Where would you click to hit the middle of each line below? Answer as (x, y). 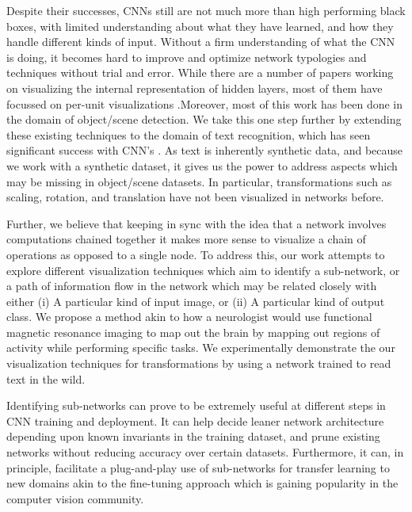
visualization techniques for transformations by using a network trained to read (199, 363)
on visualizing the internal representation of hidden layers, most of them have (195, 88)
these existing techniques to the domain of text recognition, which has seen (189, 134)
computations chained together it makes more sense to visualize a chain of (186, 239)
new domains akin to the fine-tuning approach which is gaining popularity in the (202, 483)
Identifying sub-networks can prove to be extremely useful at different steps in (196, 405)
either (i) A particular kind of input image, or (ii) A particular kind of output (196, 301)
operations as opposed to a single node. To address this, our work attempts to (196, 254)
